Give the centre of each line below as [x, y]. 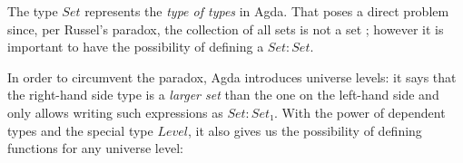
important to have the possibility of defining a [136, 47]
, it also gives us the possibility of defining [305, 130]
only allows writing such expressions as [115, 112]
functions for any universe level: [95, 148]
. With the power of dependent [360, 112]
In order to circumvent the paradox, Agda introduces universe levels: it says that [232, 77]
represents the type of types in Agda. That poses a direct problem [267, 11]
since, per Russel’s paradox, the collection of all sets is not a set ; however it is [226, 29]
